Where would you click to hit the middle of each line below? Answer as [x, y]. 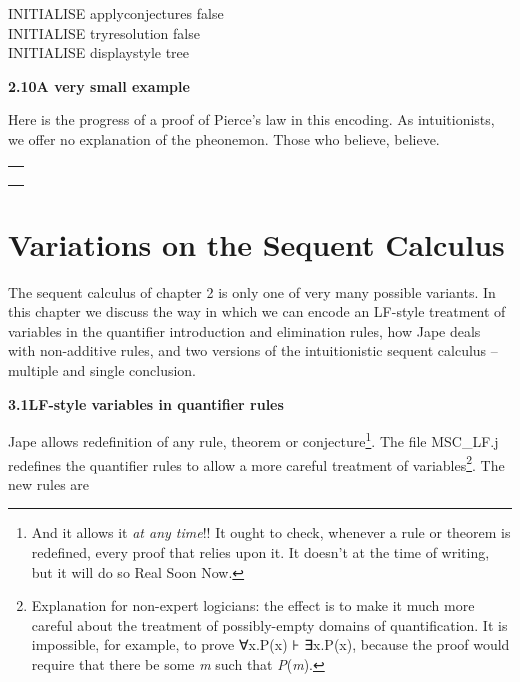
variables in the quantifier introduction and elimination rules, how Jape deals [244, 330]
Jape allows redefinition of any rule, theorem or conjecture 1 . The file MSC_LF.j [253, 439]
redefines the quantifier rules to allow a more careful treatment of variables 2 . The [256, 463]
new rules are [49, 483]
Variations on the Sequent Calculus [256, 243]
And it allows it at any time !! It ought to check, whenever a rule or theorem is [271, 532]
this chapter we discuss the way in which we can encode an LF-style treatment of [257, 311]
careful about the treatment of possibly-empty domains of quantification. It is [269, 624]
